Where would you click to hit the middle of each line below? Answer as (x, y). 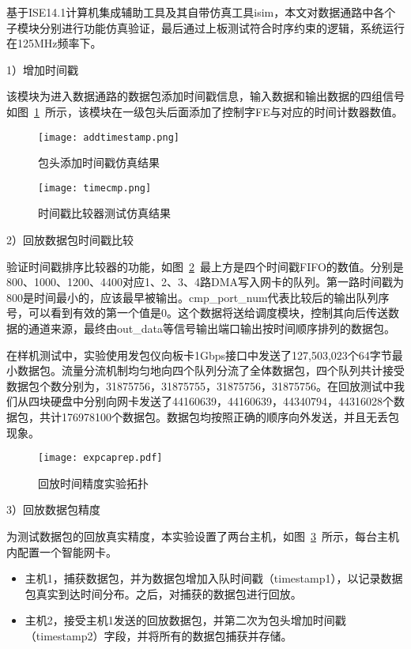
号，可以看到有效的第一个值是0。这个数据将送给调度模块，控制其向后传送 (197, 313)
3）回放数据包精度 (53, 509)
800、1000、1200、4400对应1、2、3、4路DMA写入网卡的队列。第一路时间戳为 (205, 282)
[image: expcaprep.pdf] (100, 458)
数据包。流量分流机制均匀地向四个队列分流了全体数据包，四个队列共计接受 (211, 370)
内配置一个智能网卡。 (62, 551)
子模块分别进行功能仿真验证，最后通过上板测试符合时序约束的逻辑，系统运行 (205, 27)
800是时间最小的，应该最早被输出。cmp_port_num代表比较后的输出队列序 (198, 297)
